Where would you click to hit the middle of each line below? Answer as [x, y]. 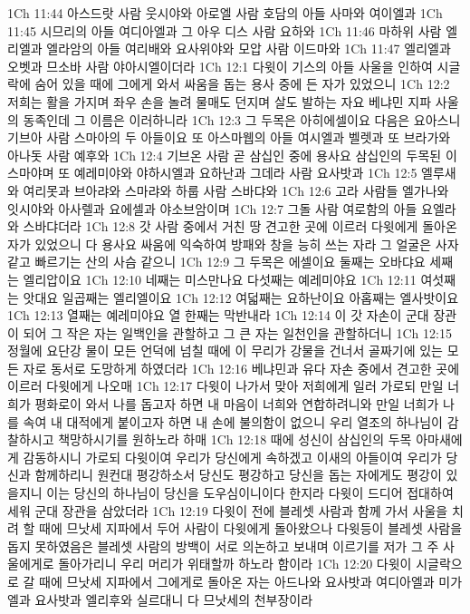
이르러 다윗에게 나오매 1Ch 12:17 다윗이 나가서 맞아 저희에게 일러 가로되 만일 [225, 386]
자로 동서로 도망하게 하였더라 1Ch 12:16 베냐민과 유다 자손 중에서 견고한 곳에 [241, 368]
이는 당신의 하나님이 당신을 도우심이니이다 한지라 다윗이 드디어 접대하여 [250, 493]
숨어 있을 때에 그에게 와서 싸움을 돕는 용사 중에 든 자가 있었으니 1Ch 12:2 [242, 84]
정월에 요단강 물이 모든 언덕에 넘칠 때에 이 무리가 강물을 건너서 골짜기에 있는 [225, 351]
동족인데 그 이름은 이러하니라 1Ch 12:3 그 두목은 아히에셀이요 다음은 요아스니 [242, 119]
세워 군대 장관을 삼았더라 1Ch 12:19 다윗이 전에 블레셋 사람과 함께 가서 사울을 [228, 510]
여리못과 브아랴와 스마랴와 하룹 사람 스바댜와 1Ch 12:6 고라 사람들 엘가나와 [236, 190]
